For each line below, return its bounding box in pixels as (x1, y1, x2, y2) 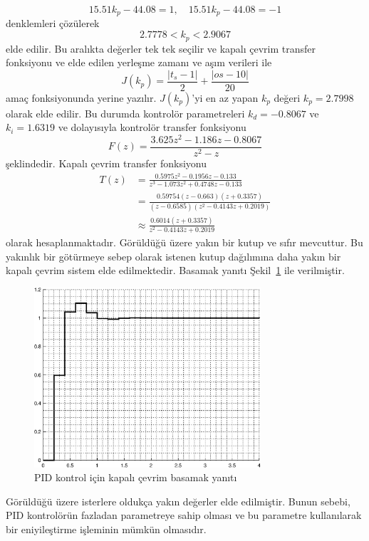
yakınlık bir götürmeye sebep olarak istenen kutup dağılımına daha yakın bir (6, 248, 341, 263)
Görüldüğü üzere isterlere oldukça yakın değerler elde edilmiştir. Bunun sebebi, (6, 493, 350, 508)
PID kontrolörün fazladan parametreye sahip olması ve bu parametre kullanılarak (6, 508, 362, 522)
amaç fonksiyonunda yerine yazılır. (6, 90, 157, 105)
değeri (274, 90, 301, 105)
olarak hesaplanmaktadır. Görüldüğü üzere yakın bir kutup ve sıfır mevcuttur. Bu (6, 235, 363, 250)
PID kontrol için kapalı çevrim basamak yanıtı (34, 470, 237, 485)
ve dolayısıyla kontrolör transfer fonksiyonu (58, 120, 246, 135)
